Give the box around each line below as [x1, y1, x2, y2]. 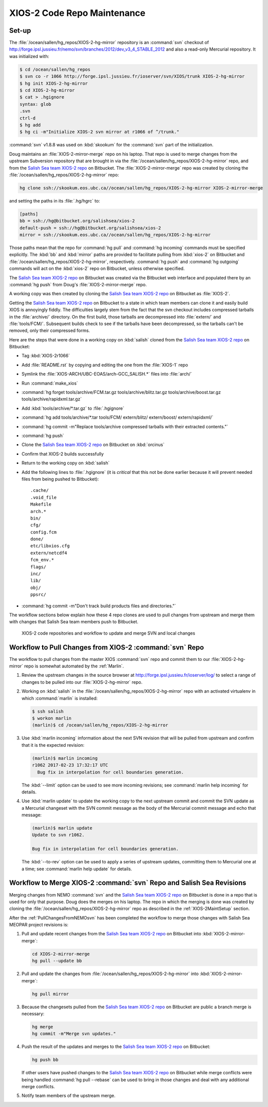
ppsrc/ [30, 592, 47, 597]
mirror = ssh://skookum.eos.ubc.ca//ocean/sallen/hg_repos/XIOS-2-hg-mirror [19, 232, 211, 238]
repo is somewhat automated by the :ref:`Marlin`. [24, 663, 124, 669]
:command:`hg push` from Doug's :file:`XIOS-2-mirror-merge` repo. [9, 281, 147, 287]
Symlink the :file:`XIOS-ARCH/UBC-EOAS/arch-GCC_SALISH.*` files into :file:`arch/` [21, 371, 192, 377]
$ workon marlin [32, 715, 72, 721]
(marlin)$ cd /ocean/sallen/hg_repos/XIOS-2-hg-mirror [32, 722, 168, 728]
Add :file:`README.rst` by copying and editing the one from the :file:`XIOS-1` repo [21, 362, 188, 368]
